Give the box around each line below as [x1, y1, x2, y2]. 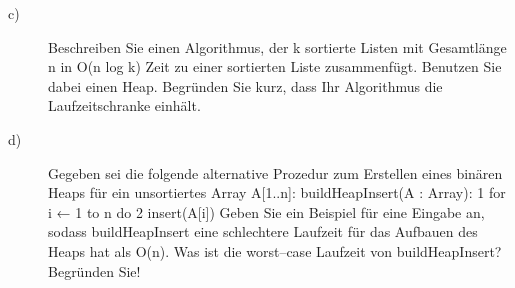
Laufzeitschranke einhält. [48, 95, 201, 116]
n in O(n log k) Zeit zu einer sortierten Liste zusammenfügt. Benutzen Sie [48, 56, 502, 77]
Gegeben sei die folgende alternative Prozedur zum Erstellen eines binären [48, 162, 503, 183]
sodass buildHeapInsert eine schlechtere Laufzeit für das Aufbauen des [48, 221, 478, 242]
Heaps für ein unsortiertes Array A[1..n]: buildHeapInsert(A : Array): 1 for [48, 182, 506, 203]
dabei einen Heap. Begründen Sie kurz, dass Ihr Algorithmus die [48, 75, 443, 96]
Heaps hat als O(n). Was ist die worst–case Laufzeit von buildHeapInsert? [48, 240, 502, 261]
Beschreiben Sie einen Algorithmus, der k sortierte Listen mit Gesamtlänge [48, 36, 507, 57]
